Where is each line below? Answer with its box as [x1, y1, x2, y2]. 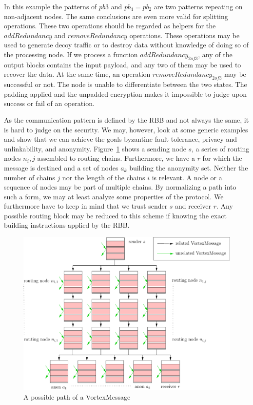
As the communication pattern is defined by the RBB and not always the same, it [4, 114, 249, 125]
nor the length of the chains [62, 172, 145, 182]
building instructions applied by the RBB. [4, 220, 130, 230]
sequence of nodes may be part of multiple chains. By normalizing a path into [4, 182, 236, 192]
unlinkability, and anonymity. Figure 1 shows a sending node [4, 143, 186, 153]
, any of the [198, 49, 233, 59]
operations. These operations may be [129, 30, 240, 40]
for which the [202, 153, 242, 163]
